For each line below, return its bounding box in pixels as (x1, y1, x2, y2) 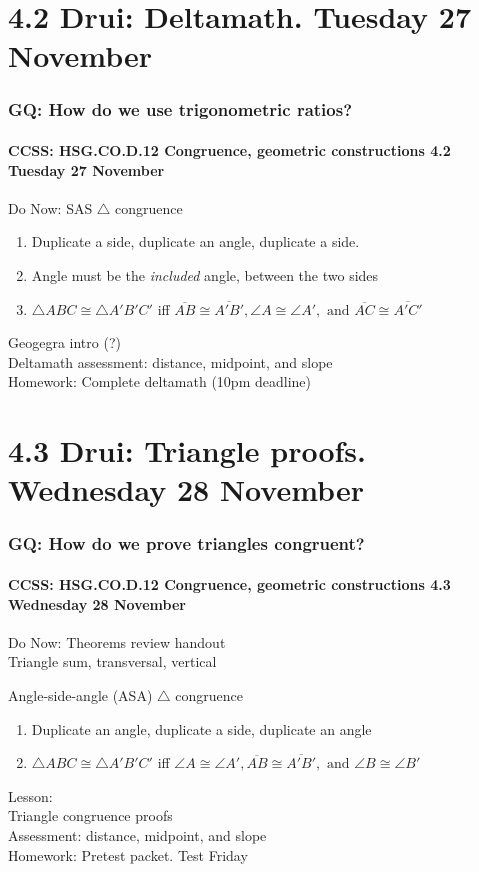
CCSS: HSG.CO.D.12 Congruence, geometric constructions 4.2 (8, 140, 451, 160)
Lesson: (8, 785, 53, 806)
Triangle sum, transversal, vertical (8, 651, 217, 672)
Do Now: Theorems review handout (8, 631, 226, 652)
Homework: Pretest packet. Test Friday (8, 844, 248, 865)
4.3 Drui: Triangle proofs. (8, 430, 367, 471)
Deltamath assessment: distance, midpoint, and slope (8, 351, 333, 372)
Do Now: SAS (8, 197, 93, 218)
